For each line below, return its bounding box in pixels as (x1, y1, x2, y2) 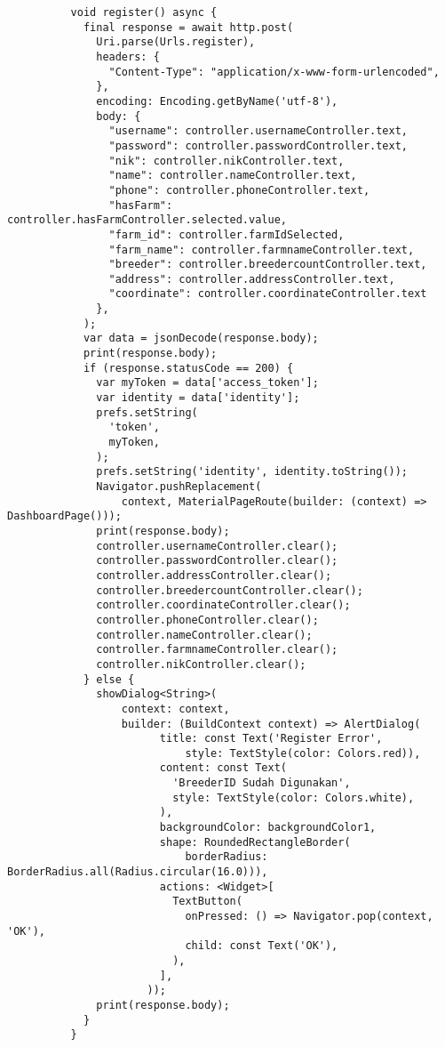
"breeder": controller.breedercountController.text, (108, 258, 427, 271)
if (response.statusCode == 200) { (83, 361, 294, 375)
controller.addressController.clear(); (96, 568, 332, 582)
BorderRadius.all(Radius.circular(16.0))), (7, 866, 268, 879)
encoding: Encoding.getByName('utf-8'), (96, 94, 338, 108)
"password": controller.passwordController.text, (108, 139, 409, 152)
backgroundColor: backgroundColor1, (159, 821, 377, 834)
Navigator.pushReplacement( (96, 480, 262, 493)
